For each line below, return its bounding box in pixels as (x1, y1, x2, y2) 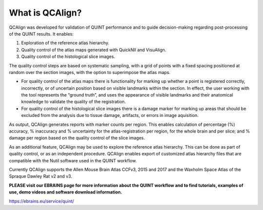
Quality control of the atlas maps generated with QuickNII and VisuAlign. (21, 47, 167, 53)
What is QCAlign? (9, 7, 82, 18)
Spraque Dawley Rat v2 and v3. (9, 173, 73, 179)
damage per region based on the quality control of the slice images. (9, 135, 145, 141)
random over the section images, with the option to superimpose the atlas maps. (9, 69, 170, 75)
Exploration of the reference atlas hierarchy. (21, 40, 110, 46)
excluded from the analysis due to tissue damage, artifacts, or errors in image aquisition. (21, 113, 199, 118)
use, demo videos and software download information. (9, 189, 122, 195)
